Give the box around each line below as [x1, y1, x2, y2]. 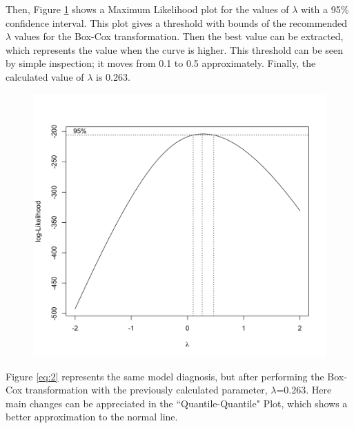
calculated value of [6, 69, 84, 84]
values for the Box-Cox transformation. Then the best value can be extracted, [14, 29, 344, 43]
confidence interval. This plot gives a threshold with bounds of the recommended [6, 15, 348, 30]
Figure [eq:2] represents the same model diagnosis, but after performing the [6, 369, 324, 383]
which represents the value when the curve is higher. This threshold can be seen [6, 42, 344, 57]
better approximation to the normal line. [6, 409, 178, 424]
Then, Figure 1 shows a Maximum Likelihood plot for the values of [6, 2, 289, 16]
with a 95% [301, 2, 349, 16]
